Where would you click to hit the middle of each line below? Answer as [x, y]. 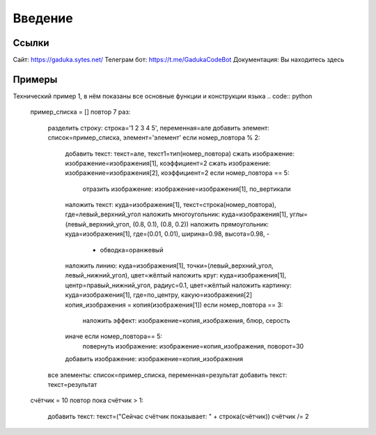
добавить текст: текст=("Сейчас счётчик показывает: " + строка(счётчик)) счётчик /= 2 [178, 416]
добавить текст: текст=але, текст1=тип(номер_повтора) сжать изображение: [180, 153]
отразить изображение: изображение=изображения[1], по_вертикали [187, 189]
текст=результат [72, 384]
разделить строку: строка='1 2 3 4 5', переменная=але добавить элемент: [158, 128]
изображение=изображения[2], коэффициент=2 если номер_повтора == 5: [177, 173]
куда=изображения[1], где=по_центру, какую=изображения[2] [159, 295]
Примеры [35, 79]
